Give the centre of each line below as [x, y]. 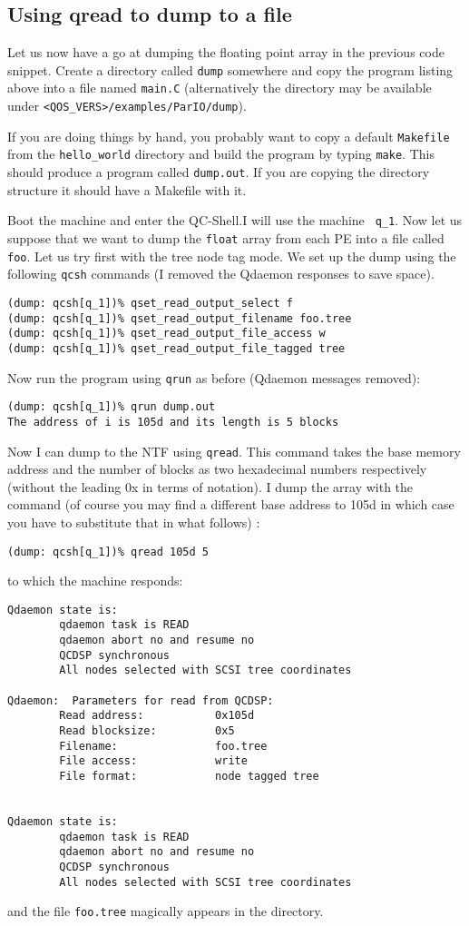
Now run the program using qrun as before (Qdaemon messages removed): [214, 377]
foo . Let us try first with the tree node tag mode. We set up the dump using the [232, 256]
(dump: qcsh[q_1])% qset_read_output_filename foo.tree [180, 318]
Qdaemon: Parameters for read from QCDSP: [141, 700]
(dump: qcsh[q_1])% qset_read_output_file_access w [166, 334]
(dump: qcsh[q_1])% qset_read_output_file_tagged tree [176, 348]
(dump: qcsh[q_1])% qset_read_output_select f [150, 303]
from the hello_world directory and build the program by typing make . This [221, 154]
